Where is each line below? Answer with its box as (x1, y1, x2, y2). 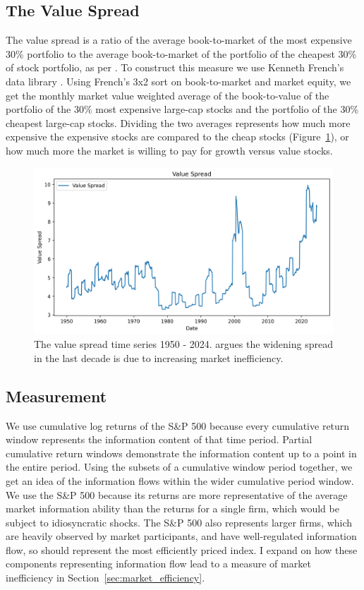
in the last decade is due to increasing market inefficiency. (34, 350, 284, 365)
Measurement (6, 385, 107, 407)
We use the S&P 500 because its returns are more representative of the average (6, 487, 348, 502)
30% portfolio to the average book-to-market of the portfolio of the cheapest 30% (6, 46, 357, 61)
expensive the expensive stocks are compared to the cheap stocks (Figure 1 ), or (6, 129, 349, 144)
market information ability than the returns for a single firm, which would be (6, 501, 339, 516)
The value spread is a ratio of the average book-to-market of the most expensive (6, 32, 352, 47)
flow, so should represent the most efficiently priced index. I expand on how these (6, 542, 358, 557)
